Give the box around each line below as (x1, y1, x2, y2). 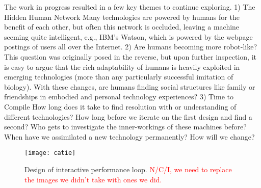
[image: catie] (24, 149, 76, 157)
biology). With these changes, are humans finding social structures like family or (4, 81, 255, 92)
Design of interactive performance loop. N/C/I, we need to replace (24, 164, 232, 174)
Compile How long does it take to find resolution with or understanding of (4, 101, 237, 112)
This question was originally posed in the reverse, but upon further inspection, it (4, 51, 256, 62)
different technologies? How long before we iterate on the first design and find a (4, 111, 252, 122)
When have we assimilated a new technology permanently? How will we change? (4, 131, 255, 142)
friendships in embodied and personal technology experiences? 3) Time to (4, 91, 233, 102)
